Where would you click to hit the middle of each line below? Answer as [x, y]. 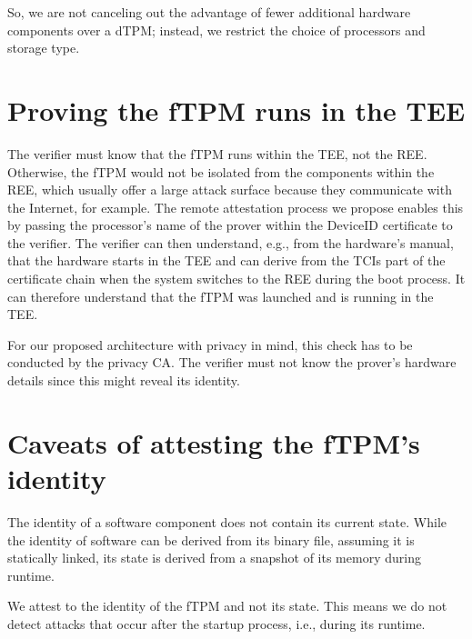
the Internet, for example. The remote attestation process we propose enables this [236, 207]
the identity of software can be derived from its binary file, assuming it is [211, 539]
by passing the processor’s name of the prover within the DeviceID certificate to [230, 225]
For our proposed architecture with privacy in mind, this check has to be [210, 344]
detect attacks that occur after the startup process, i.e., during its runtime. [216, 623]
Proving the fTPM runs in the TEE [236, 110]
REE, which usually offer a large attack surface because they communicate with [230, 190]
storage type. [44, 48]
